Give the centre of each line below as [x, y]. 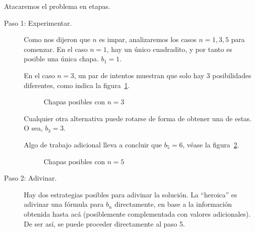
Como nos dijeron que [57, 39]
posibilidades [232, 75]
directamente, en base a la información [173, 204]
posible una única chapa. [61, 59]
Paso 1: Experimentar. [38, 23]
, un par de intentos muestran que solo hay [139, 75]
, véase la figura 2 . [211, 144]
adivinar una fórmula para [64, 204]
